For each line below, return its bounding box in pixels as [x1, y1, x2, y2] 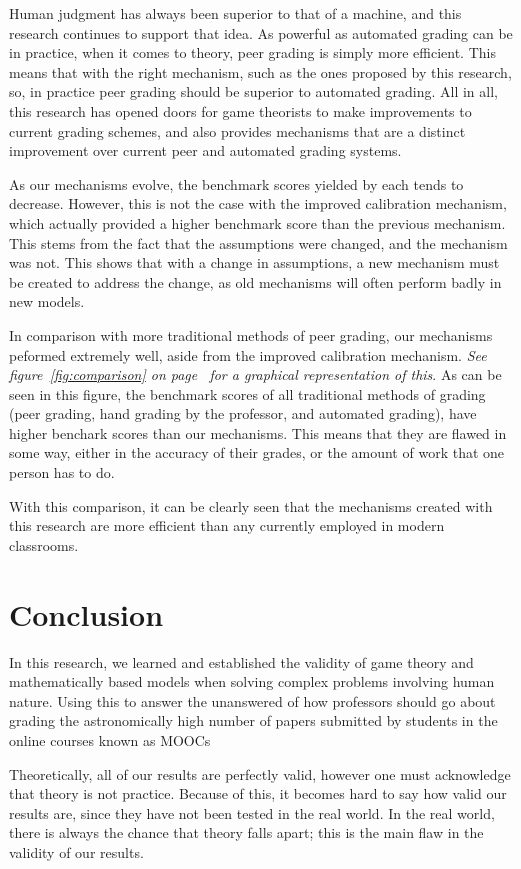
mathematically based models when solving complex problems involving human [9, 671, 495, 692]
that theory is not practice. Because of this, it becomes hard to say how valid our [9, 783, 507, 804]
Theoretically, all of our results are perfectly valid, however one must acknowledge [9, 763, 511, 784]
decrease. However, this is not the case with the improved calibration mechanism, [9, 193, 507, 214]
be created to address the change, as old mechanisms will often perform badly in [9, 271, 502, 292]
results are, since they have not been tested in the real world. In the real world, [9, 802, 495, 823]
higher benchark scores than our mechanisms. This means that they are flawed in [9, 422, 507, 443]
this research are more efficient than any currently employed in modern [9, 515, 445, 536]
